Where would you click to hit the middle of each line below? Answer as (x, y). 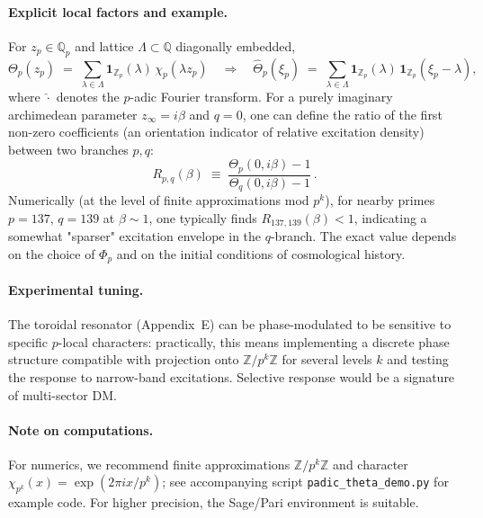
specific (28, 341)
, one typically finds (203, 217)
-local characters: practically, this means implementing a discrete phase (254, 341)
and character (371, 464)
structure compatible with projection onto (124, 359)
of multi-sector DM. (63, 394)
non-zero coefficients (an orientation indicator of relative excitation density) (216, 132)
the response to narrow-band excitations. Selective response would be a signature (232, 376)
